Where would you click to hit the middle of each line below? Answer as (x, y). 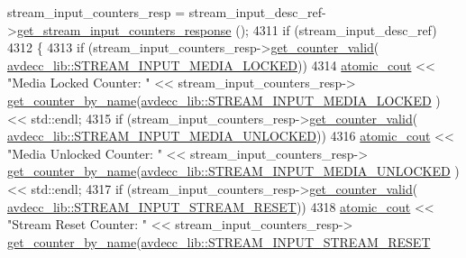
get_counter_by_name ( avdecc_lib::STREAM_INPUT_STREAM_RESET (219, 241)
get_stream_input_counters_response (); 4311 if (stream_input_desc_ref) (227, 29)
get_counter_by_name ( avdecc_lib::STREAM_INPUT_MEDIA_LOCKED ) (224, 100)
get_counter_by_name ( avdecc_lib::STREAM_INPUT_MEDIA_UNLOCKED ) (233, 171)
